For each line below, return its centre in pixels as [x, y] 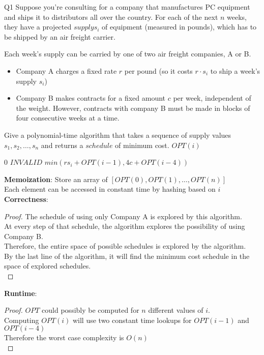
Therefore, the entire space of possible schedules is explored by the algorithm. [125, 246]
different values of [176, 310]
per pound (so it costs [158, 70]
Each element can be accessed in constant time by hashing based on [110, 189]
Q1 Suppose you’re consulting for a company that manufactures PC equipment [127, 7]
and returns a [62, 145]
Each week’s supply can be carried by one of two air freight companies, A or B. [128, 54]
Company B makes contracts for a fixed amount [91, 98]
